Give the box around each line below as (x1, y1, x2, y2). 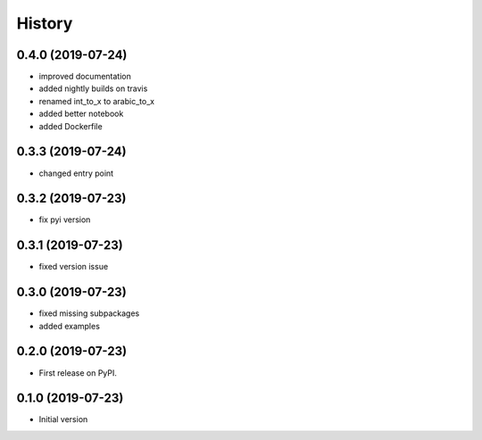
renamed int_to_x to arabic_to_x (38, 95, 155, 106)
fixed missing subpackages (38, 308, 140, 319)
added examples (38, 320, 100, 331)
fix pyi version (38, 214, 91, 225)
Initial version (38, 414, 88, 425)
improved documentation (38, 71, 131, 82)
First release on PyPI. (38, 367, 118, 378)
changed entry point (38, 168, 114, 178)
